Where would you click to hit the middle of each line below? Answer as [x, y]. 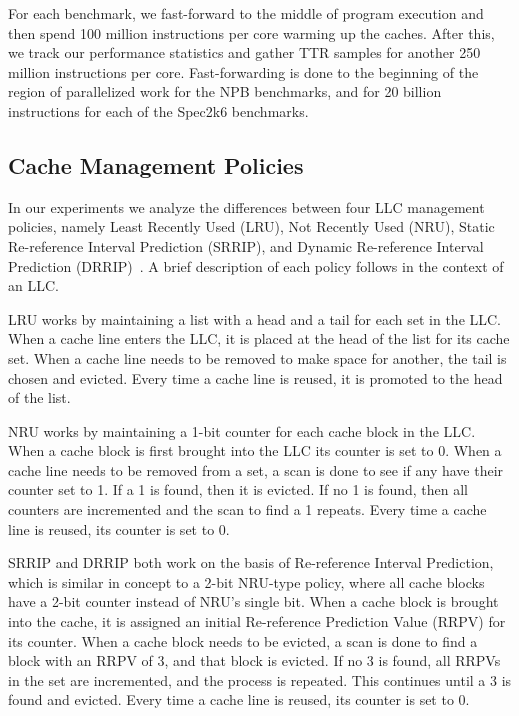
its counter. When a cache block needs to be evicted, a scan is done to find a [243, 640]
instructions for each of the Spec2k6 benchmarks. [158, 110]
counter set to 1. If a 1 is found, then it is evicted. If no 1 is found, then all [238, 489]
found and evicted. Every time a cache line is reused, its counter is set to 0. [239, 699]
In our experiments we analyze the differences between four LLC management [246, 206]
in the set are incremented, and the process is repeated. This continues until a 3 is [260, 679]
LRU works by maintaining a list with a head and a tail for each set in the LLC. [255, 318]
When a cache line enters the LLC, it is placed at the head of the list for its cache [259, 338]
